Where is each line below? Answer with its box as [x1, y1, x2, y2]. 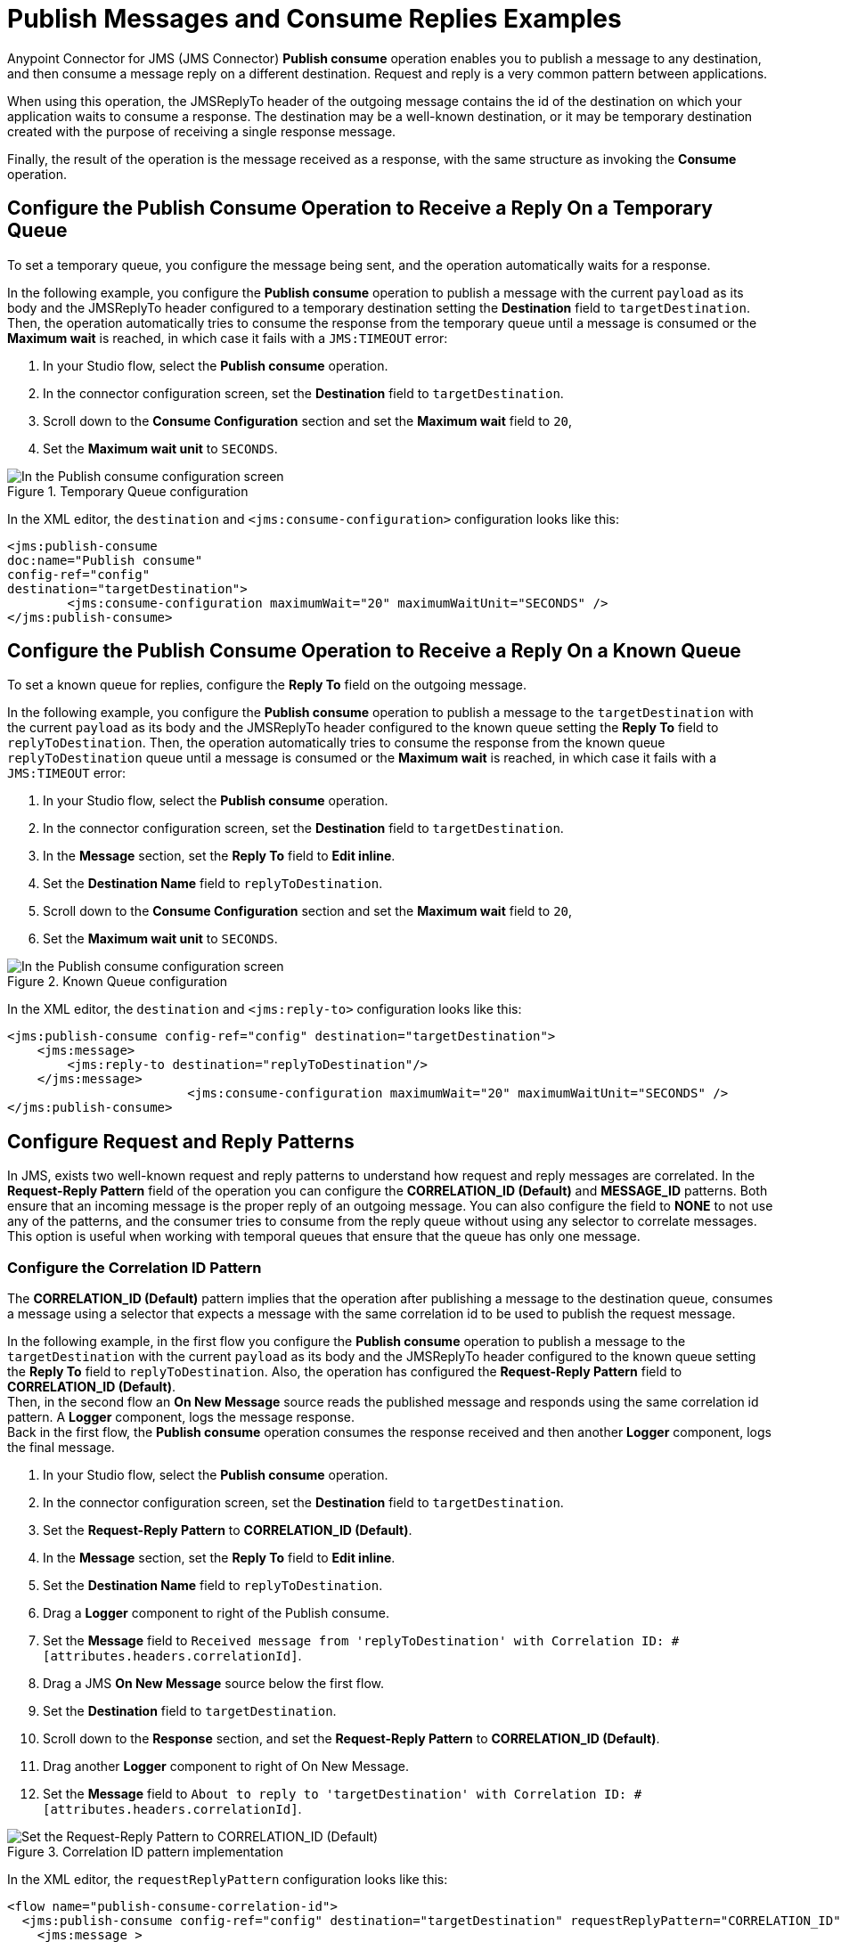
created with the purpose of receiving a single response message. [7, 123, 396, 139]
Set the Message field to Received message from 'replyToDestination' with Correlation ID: [43, 1633, 665, 1649]
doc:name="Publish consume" [7, 552, 203, 567]
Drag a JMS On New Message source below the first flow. [43, 1676, 385, 1692]
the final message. [7, 1440, 115, 1456]
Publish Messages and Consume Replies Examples [7, 4, 622, 34]
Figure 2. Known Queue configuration [7, 974, 228, 990]
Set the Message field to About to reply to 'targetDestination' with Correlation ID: [43, 1786, 627, 1802]
